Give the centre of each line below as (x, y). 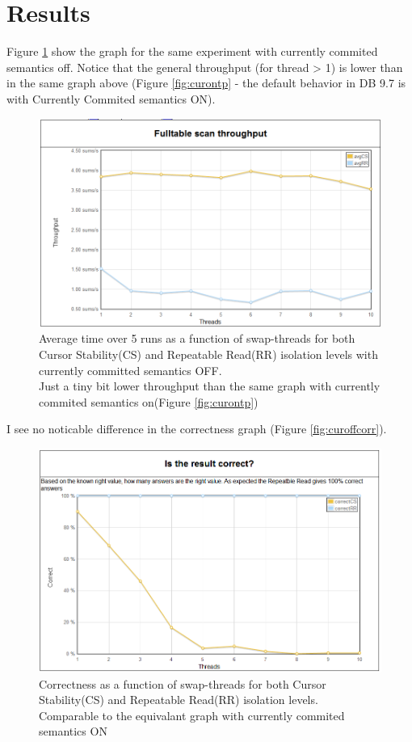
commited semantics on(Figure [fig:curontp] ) (149, 401)
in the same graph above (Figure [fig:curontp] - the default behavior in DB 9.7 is (206, 83)
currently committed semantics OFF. (130, 370)
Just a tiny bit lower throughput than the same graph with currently (210, 386)
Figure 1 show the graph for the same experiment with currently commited (192, 51)
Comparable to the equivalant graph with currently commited (192, 715)
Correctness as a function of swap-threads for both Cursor (183, 683)
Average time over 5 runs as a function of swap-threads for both (197, 338)
